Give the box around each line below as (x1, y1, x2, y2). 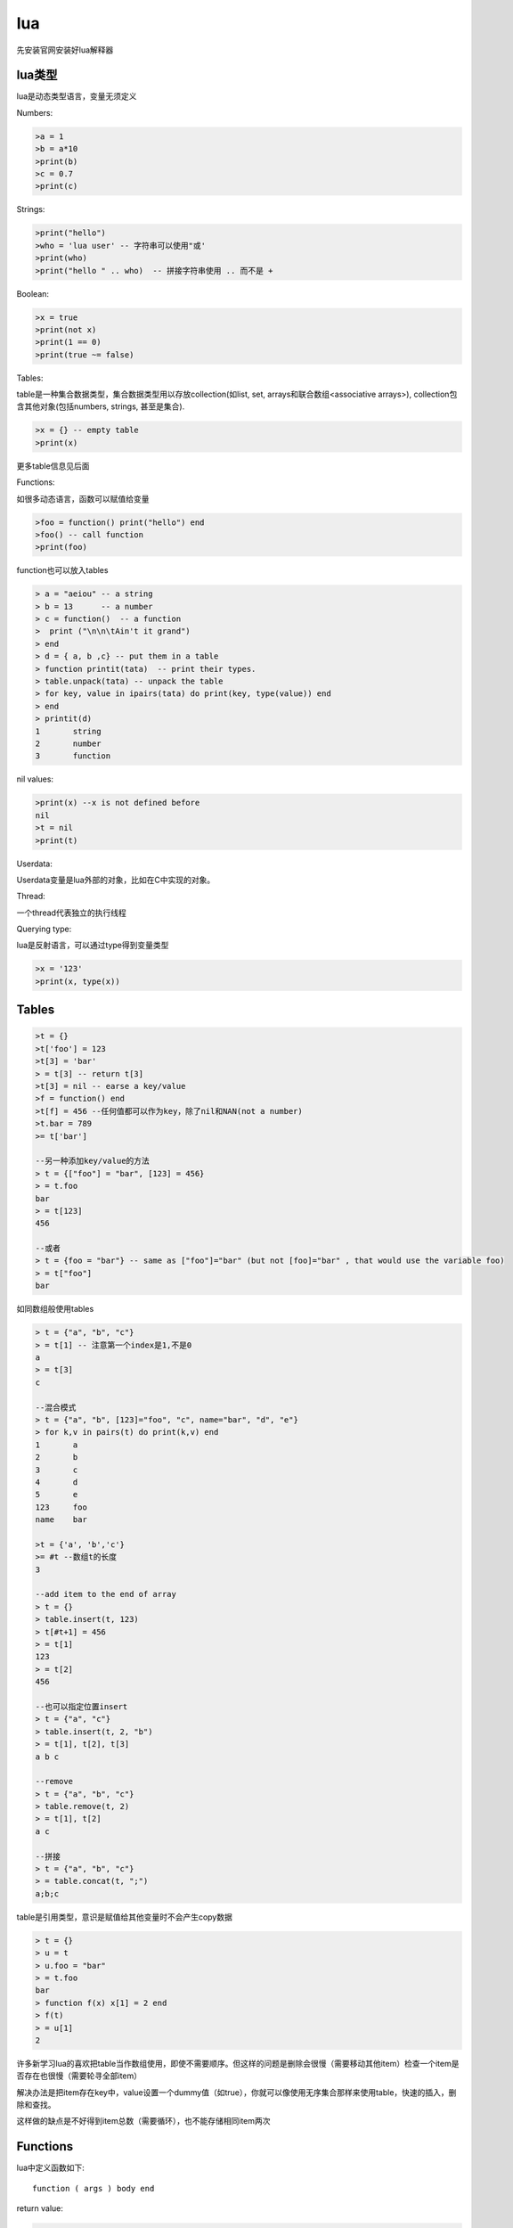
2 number (35, 739, 102, 749)
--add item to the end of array (35, 1589, 177, 1600)
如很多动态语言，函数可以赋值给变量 (16, 493, 150, 504)
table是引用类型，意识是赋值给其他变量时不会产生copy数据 (16, 1912, 233, 1922)
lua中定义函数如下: (16, 2162, 85, 2174)
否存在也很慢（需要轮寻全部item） (16, 2070, 142, 2081)
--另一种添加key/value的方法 (35, 1156, 151, 1167)
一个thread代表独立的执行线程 (16, 907, 126, 918)
